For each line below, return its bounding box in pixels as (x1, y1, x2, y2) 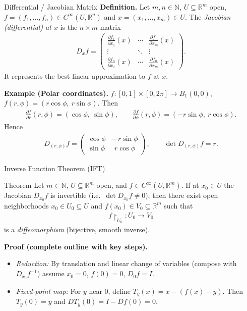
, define (108, 285, 131, 296)
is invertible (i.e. (50, 190, 101, 200)
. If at (181, 180, 199, 190)
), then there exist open (145, 190, 218, 200)
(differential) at (4, 21, 51, 32)
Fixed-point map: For (16, 285, 81, 296)
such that (164, 200, 193, 211)
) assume (37, 268, 65, 279)
